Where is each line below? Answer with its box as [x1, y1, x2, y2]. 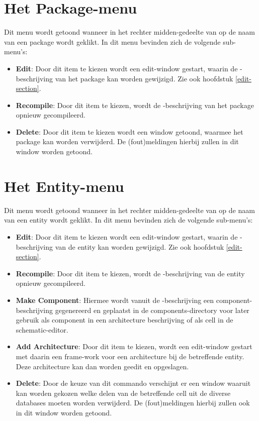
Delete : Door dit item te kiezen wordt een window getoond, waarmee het [16, 126, 243, 137]
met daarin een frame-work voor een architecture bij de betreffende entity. [16, 351, 244, 361]
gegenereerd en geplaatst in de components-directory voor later [55, 304, 249, 315]
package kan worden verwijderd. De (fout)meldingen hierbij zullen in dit [16, 136, 239, 147]
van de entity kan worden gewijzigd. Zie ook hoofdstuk [55, 241, 224, 252]
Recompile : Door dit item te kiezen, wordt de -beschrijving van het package [16, 99, 254, 110]
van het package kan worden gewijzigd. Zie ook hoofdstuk [55, 73, 233, 83]
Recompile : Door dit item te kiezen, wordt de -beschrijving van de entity [16, 268, 245, 278]
